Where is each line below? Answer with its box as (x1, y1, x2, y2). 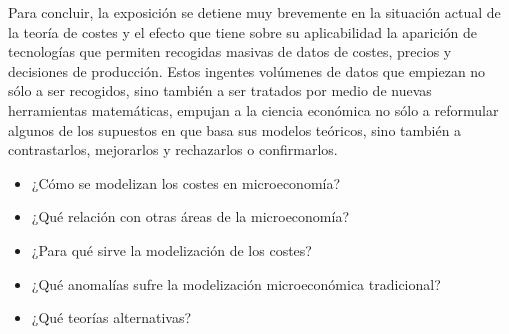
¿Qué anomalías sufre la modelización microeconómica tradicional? (31, 273, 441, 294)
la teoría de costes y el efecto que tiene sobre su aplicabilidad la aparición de (8, 21, 477, 42)
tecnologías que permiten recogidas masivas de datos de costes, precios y (8, 41, 452, 62)
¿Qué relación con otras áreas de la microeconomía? (31, 206, 350, 227)
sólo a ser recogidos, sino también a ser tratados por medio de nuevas (8, 80, 432, 101)
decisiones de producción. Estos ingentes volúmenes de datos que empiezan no (8, 60, 486, 81)
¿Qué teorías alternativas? (31, 307, 192, 328)
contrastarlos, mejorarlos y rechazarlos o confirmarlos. (8, 139, 338, 160)
